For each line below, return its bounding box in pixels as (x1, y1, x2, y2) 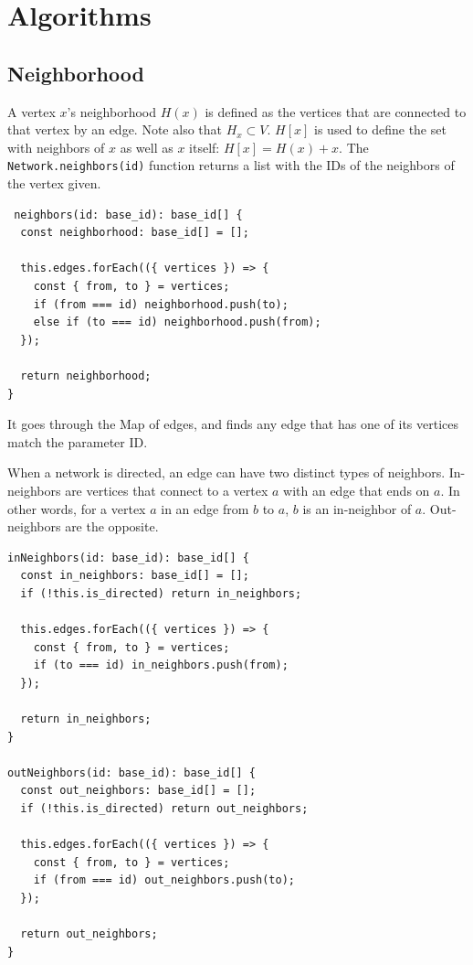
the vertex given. (7, 174, 101, 193)
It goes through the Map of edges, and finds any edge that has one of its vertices (7, 414, 459, 434)
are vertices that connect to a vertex (65, 480, 268, 499)
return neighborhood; (20, 369, 152, 382)
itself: (189, 137, 220, 156)
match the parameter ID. (7, 432, 148, 451)
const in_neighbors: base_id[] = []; (20, 569, 249, 583)
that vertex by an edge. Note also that (7, 120, 222, 139)
